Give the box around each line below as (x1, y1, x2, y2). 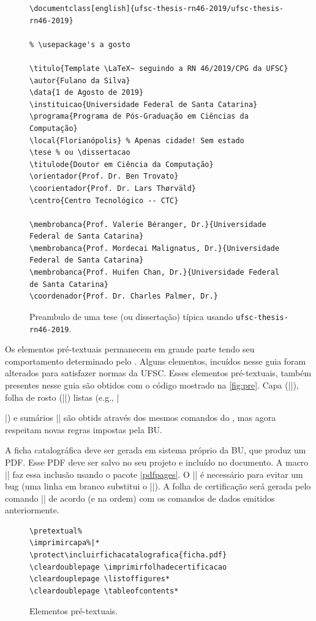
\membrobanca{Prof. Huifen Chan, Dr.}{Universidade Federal (29, 268, 280, 277)
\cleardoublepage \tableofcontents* (29, 586, 179, 595)
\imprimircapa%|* (29, 538, 100, 548)
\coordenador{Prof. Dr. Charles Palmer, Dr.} (29, 292, 218, 301)
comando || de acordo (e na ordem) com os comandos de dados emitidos (5, 491, 275, 504)
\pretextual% (29, 526, 82, 535)
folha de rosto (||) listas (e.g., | (5, 390, 119, 403)
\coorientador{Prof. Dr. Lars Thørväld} (29, 184, 197, 193)
